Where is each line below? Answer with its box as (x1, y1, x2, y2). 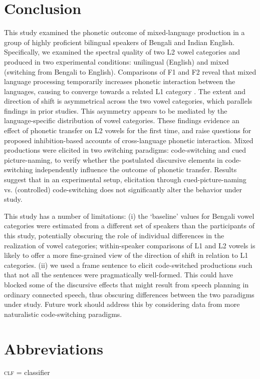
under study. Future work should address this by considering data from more (4, 299, 240, 309)
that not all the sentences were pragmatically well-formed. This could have (4, 269, 233, 280)
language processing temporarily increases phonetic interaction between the (4, 76, 235, 87)
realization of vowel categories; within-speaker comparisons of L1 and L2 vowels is (4, 240, 255, 250)
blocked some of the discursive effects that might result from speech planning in (4, 279, 249, 289)
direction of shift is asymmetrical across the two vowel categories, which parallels (4, 96, 252, 106)
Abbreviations (4, 338, 103, 358)
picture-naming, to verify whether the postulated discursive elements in (4, 154, 223, 165)
